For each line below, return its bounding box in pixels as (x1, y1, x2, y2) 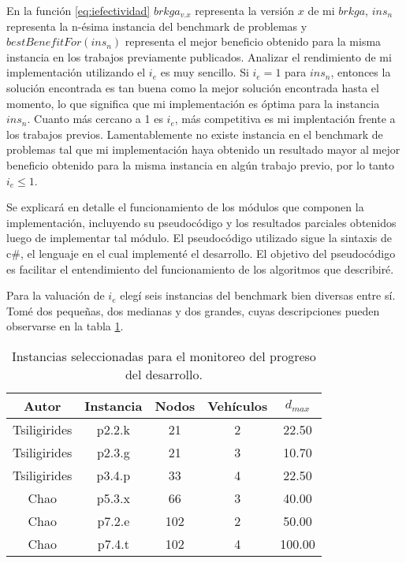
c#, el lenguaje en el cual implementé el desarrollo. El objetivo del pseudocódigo (6, 244, 396, 261)
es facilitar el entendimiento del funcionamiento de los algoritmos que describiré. (6, 260, 394, 277)
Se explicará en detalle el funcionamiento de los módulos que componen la (6, 199, 364, 215)
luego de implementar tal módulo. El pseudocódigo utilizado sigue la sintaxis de (6, 229, 393, 246)
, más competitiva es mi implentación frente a (174, 110, 396, 127)
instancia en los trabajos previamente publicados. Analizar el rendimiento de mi (6, 48, 392, 65)
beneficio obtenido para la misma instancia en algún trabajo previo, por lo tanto (6, 156, 394, 173)
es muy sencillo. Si (160, 64, 249, 80)
